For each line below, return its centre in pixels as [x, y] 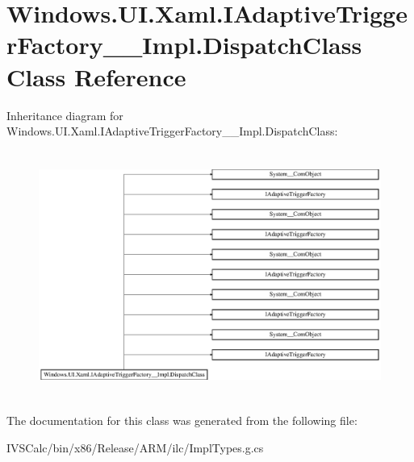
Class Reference [96, 76]
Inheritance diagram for [65, 115]
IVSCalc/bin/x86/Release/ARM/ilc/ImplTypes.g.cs [135, 448]
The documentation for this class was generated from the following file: [182, 420]
